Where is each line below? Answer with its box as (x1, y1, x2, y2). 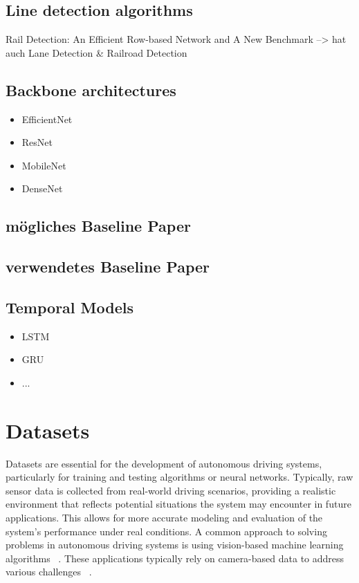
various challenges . (6, 564, 92, 579)
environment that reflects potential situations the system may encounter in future (6, 497, 351, 511)
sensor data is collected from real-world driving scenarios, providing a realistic (6, 483, 336, 497)
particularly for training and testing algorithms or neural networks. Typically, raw (6, 470, 353, 484)
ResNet (21, 135, 53, 149)
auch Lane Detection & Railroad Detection (6, 45, 187, 59)
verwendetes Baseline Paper (6, 256, 210, 277)
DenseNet (21, 181, 63, 196)
